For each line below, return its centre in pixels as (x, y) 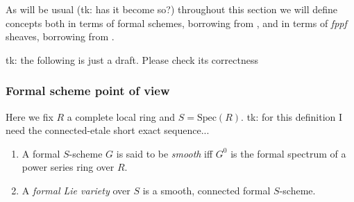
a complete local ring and (121, 116)
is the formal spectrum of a (288, 153)
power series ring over (68, 167)
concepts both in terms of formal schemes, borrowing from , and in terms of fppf (176, 23)
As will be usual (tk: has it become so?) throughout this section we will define (172, 9)
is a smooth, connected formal (206, 190)
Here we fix (29, 116)
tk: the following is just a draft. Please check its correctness (132, 59)
